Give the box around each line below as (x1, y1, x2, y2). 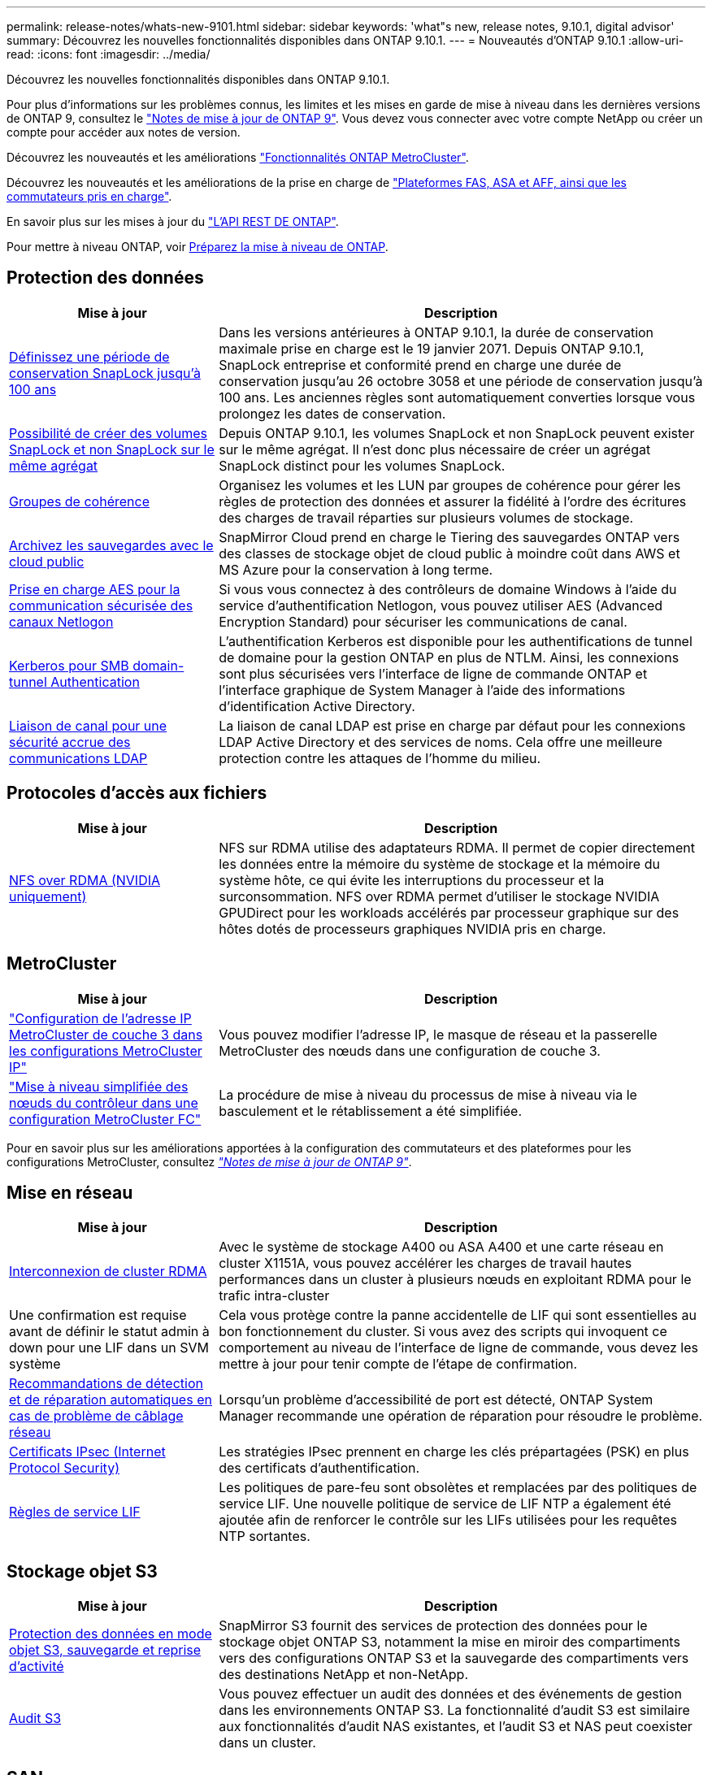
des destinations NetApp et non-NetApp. (219, 1666, 469, 1683)
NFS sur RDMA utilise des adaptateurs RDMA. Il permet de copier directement (219, 839, 695, 856)
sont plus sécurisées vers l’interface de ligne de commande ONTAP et (219, 665, 648, 682)
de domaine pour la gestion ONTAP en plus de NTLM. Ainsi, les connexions (219, 649, 679, 666)
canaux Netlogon (9, 613, 114, 630)
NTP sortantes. (219, 1528, 310, 1545)
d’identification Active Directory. (219, 697, 415, 714)
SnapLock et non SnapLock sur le (9, 440, 215, 458)
